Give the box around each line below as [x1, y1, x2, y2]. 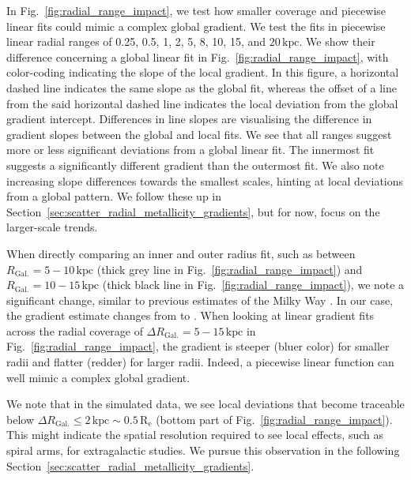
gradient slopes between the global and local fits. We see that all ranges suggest [6, 126, 392, 142]
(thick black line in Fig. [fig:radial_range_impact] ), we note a [102, 276, 405, 293]
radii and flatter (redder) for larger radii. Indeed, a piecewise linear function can [6, 354, 394, 370]
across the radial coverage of [6, 322, 143, 339]
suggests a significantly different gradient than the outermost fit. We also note [6, 156, 384, 173]
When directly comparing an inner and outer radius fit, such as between [6, 245, 356, 261]
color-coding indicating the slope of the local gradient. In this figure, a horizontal [6, 64, 399, 81]
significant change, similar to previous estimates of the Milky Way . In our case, [6, 291, 394, 308]
